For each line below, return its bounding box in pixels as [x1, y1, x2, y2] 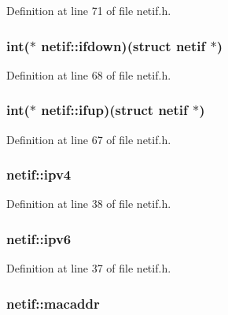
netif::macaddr [6, 293, 100, 313]
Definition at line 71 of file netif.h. [6, 2, 171, 18]
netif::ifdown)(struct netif [41, 35, 206, 55]
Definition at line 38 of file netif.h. [6, 195, 171, 212]
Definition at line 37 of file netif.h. [6, 260, 171, 276]
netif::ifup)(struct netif [41, 100, 188, 120]
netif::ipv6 [6, 228, 72, 248]
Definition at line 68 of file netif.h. [6, 66, 171, 83]
